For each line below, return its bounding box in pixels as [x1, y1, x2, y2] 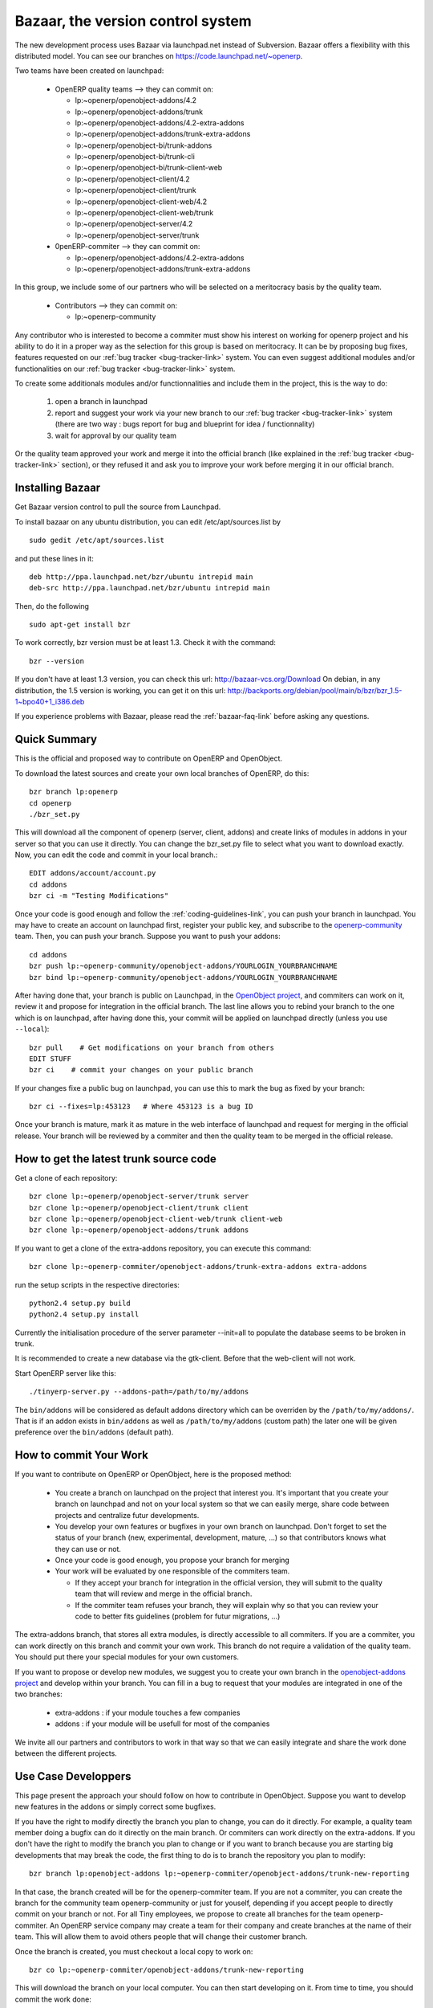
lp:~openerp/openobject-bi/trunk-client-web [75, 163, 223, 173]
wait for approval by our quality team [55, 431, 176, 440]
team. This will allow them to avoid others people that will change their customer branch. [14, 1932, 308, 1941]
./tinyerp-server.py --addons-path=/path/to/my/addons [29, 1387, 249, 1397]
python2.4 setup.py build [29, 1298, 132, 1308]
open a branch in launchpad [55, 397, 148, 406]
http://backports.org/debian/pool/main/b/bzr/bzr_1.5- [227, 685, 403, 695]
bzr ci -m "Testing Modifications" [29, 892, 169, 900]
